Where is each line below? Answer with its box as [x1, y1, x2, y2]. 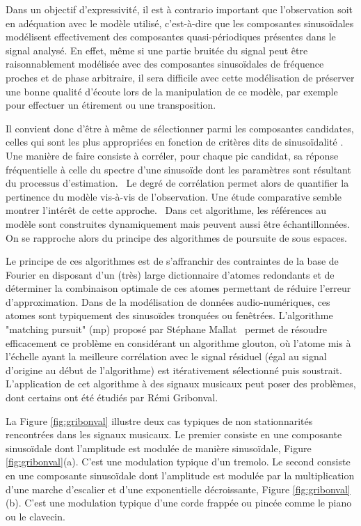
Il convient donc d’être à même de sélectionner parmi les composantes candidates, [6, 121, 354, 135]
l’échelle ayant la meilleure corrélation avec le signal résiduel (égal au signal [6, 349, 327, 364]
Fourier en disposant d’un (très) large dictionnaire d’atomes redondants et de [6, 267, 335, 281]
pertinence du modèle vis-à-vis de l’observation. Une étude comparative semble [6, 189, 342, 203]
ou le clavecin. [6, 509, 65, 523]
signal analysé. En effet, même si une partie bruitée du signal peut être [6, 42, 308, 57]
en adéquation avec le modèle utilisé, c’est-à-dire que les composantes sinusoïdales [6, 15, 354, 30]
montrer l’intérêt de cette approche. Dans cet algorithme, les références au [6, 203, 327, 217]
